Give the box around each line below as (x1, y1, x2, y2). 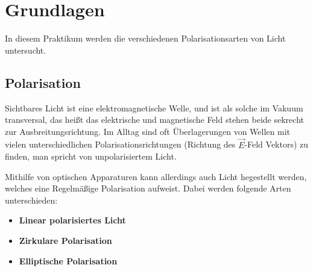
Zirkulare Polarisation (19, 234, 112, 247)
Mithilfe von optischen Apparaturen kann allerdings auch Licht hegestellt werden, (5, 170, 307, 182)
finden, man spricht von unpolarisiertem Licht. (5, 150, 177, 163)
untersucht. (5, 43, 46, 56)
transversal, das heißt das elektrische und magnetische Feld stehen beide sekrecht (5, 113, 304, 126)
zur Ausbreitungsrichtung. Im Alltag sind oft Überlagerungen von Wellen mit (5, 125, 290, 137)
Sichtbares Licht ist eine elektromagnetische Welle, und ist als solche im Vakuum (5, 101, 303, 114)
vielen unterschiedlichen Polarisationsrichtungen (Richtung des (5, 138, 236, 151)
